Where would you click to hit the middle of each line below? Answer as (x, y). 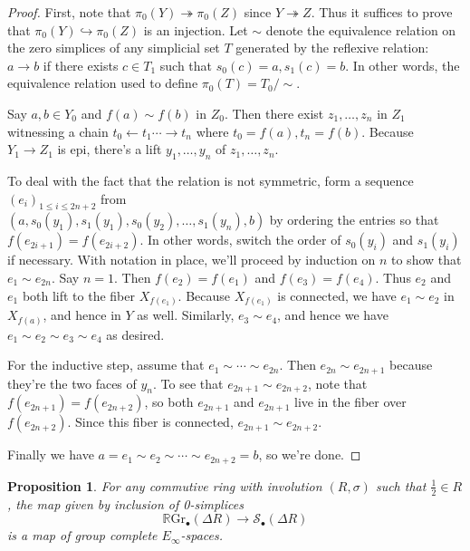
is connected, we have (337, 295)
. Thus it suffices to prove (382, 12)
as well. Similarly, (186, 315)
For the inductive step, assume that (106, 365)
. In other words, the (403, 65)
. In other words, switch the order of (240, 240)
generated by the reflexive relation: (332, 48)
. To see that (188, 383)
